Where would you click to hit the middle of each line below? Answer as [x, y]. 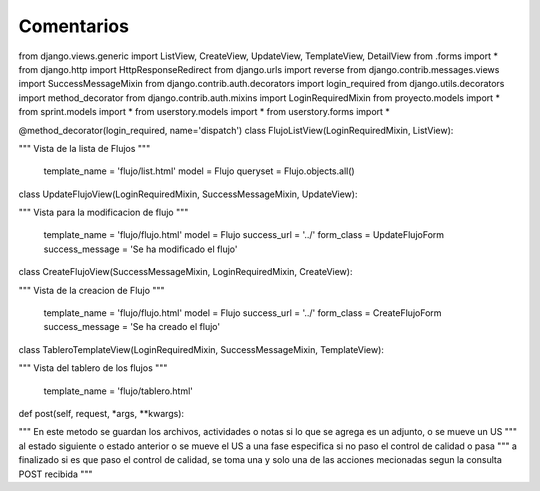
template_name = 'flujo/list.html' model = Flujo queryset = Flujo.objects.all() [199, 171]
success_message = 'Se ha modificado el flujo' [140, 249]
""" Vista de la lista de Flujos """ [84, 148]
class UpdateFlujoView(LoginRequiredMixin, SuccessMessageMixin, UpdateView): [188, 194]
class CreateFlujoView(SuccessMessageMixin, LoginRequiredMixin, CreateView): [185, 272]
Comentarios [74, 26]
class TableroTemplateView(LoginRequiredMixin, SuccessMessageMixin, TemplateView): [201, 349]
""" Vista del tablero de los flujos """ [93, 368]
